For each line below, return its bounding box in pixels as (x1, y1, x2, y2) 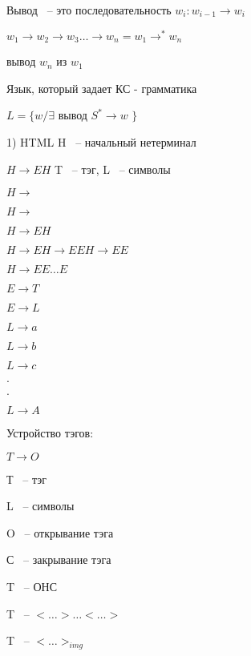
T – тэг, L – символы (55, 160, 171, 177)
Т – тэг (6, 470, 47, 487)
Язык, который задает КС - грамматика (6, 79, 197, 96)
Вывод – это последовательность (6, 2, 172, 18)
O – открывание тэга (6, 524, 114, 541)
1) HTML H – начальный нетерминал (6, 133, 196, 150)
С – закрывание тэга (6, 551, 111, 568)
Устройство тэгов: (6, 425, 94, 441)
